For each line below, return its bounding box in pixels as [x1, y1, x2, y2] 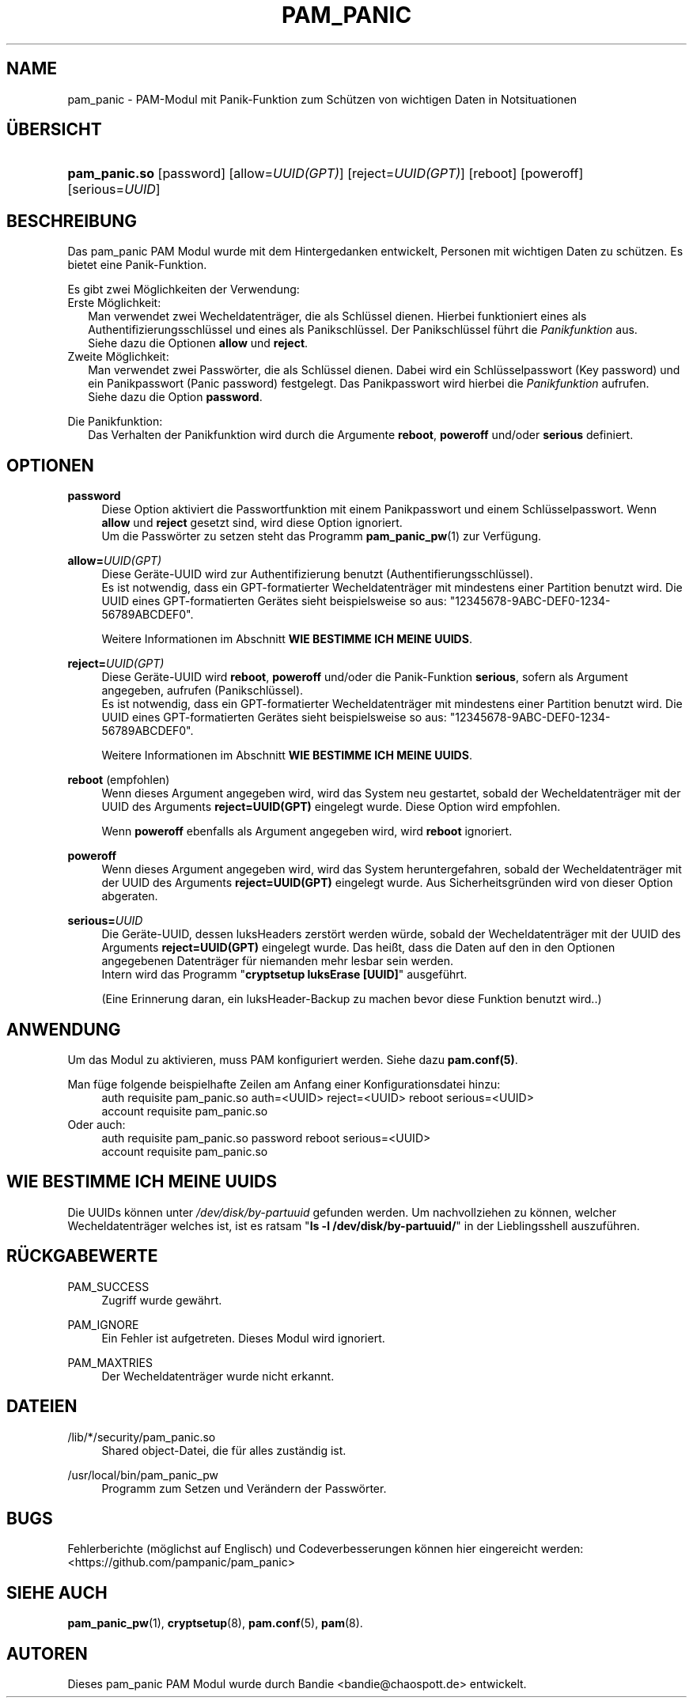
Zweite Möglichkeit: [67, 350, 169, 364]
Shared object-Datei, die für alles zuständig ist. [101, 1443, 346, 1457]
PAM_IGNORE [67, 1317, 139, 1331]
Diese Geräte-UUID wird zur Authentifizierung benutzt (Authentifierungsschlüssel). [101, 567, 533, 581]
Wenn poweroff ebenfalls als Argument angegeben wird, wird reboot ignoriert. [101, 824, 513, 839]
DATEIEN [6, 1396, 78, 1417]
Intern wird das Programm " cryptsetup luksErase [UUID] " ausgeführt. [101, 967, 468, 982]
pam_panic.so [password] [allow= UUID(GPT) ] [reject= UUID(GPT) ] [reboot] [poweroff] [67, 165, 584, 182]
